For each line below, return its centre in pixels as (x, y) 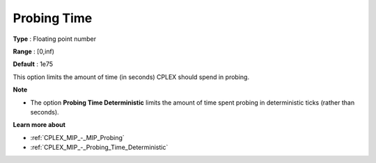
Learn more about (39, 125)
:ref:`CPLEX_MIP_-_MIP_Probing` (77, 137)
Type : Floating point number (55, 39)
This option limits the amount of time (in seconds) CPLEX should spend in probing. (131, 77)
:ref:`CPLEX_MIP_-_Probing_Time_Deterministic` (99, 147)
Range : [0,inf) (34, 51)
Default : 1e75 (33, 64)
